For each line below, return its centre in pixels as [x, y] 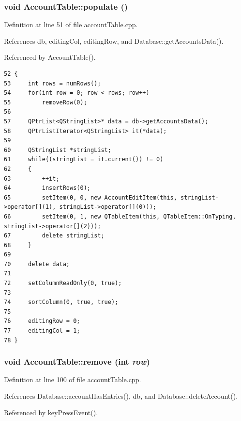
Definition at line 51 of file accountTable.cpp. [71, 25]
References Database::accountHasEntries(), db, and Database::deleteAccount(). [121, 396]
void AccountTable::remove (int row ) [77, 362]
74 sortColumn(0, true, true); [61, 302]
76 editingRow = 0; [42, 321]
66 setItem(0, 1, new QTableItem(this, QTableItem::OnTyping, [120, 216]
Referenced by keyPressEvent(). [51, 412]
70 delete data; [37, 264]
